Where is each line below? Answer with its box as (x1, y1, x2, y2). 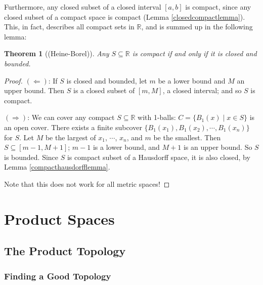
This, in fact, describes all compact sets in (4, 21, 135, 32)
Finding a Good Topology (4, 269, 111, 282)
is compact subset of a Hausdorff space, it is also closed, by (67, 151, 250, 162)
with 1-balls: (138, 112, 176, 123)
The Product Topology (4, 243, 126, 259)
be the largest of (45, 132, 96, 142)
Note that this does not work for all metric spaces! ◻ (4, 178, 170, 189)
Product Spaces (4, 208, 115, 229)
